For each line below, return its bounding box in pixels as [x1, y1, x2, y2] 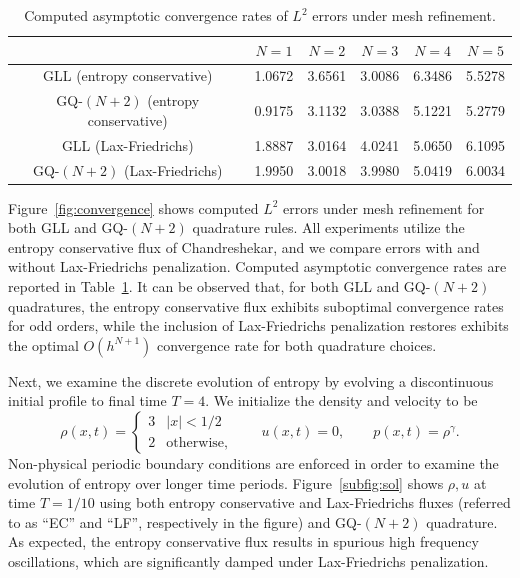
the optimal [8, 334, 79, 355]
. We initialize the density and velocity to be [205, 390, 478, 411]
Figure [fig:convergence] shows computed [8, 197, 259, 218]
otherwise [166, 435, 225, 450]
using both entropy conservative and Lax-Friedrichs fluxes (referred [99, 492, 511, 513]
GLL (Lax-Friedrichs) [61, 134, 194, 155]
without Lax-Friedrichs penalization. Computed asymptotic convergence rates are [8, 256, 507, 277]
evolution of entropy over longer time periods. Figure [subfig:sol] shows [8, 472, 444, 493]
